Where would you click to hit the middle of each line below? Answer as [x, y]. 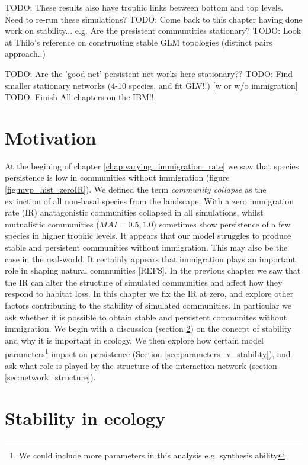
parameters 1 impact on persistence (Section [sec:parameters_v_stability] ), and [148, 353]
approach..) [25, 54]
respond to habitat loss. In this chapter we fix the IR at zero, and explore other [149, 294]
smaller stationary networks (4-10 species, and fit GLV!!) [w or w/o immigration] [151, 85]
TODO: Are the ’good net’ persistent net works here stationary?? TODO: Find [149, 73]
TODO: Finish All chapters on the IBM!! [79, 97]
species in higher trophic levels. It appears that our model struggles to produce [148, 235]
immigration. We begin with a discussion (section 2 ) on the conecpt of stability [148, 328]
